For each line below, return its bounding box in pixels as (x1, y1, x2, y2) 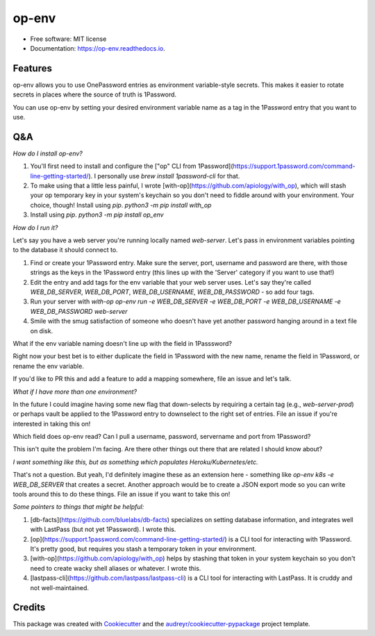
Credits (12, 601, 46, 614)
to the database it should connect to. (12, 246, 118, 254)
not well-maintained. (30, 583, 90, 592)
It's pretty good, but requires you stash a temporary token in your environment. (30, 544, 257, 553)
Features (12, 62, 52, 74)
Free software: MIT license (30, 35, 107, 43)
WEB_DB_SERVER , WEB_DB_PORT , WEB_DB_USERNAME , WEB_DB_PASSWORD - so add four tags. (30, 288, 315, 296)
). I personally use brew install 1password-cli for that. (87, 171, 240, 180)
